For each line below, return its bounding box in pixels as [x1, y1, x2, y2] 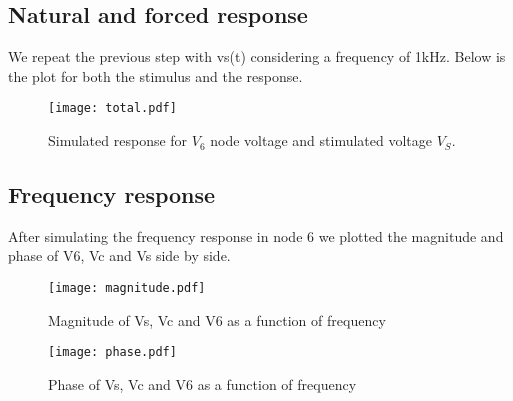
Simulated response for [48, 130, 188, 151]
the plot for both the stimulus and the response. [8, 65, 303, 86]
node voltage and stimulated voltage [210, 130, 433, 151]
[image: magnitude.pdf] [48, 281, 206, 296]
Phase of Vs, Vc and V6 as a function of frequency [48, 373, 357, 394]
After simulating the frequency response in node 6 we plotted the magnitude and [8, 225, 504, 246]
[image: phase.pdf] [48, 345, 177, 360]
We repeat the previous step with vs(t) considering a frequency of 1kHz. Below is [8, 46, 506, 67]
